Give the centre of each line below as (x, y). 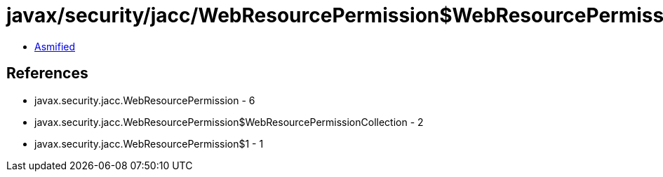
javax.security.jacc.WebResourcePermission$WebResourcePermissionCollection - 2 (229, 122)
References (47, 73)
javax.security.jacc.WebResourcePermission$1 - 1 (149, 143)
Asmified (55, 46)
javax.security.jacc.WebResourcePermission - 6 (145, 100)
